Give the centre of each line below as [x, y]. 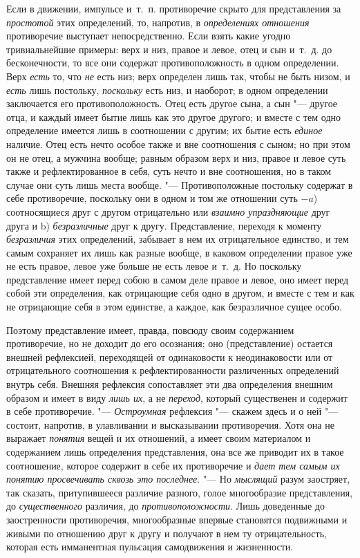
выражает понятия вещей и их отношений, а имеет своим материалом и [159, 438]
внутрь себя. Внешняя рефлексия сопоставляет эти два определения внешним [170, 384]
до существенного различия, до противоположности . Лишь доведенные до [165, 506]
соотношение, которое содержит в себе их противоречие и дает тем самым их [173, 465]
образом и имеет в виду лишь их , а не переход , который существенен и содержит [177, 397]
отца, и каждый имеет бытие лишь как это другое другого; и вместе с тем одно [174, 117]
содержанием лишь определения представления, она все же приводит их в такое [175, 452]
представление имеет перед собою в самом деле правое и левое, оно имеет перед [178, 279]
